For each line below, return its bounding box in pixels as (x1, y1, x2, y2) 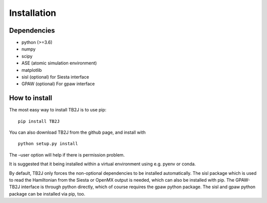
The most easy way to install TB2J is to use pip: (9, 107, 106, 113)
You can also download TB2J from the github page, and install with (9, 129, 146, 136)
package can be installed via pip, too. (9, 191, 86, 197)
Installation (9, 7, 56, 18)
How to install (9, 94, 52, 102)
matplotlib (21, 67, 42, 73)
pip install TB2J (18, 118, 60, 124)
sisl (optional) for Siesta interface (21, 74, 89, 80)
